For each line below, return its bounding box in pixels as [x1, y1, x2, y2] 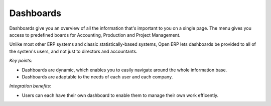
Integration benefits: [9, 83, 51, 89]
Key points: [9, 58, 33, 64]
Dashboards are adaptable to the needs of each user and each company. [22, 73, 173, 80]
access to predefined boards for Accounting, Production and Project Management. [9, 32, 181, 38]
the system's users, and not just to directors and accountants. [9, 48, 138, 54]
